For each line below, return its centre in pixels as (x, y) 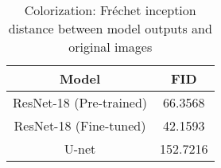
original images (111, 47)
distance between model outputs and (110, 28)
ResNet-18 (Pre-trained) (80, 102)
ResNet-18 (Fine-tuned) (80, 125)
